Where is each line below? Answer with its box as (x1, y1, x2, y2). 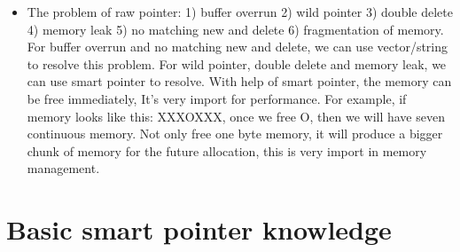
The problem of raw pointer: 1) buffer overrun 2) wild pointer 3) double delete (27, 3, 453, 20)
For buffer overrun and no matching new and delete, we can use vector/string (27, 37, 448, 56)
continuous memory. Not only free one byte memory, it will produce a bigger (27, 124, 443, 143)
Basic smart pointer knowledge (6, 211, 392, 248)
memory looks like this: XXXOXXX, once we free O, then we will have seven (27, 106, 445, 125)
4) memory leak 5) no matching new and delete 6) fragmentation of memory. (27, 20, 444, 38)
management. (27, 159, 100, 177)
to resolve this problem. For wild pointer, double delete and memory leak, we (27, 54, 447, 73)
